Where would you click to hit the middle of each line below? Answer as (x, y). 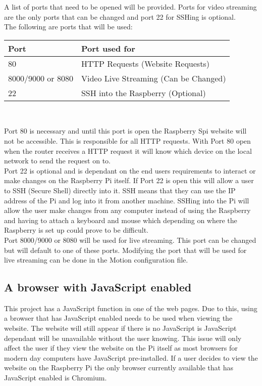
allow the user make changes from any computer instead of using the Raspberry (127, 210)
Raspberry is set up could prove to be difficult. (76, 230)
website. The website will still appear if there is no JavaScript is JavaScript (120, 328)
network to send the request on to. (57, 161)
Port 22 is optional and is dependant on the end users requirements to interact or (130, 170)
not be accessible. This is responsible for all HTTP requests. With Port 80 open (127, 140)
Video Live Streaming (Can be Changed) (153, 78)
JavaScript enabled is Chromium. (56, 378)
